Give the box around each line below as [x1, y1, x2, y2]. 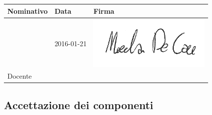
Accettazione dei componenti [4, 97, 154, 112]
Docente [7, 71, 32, 81]
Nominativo [7, 5, 48, 16]
